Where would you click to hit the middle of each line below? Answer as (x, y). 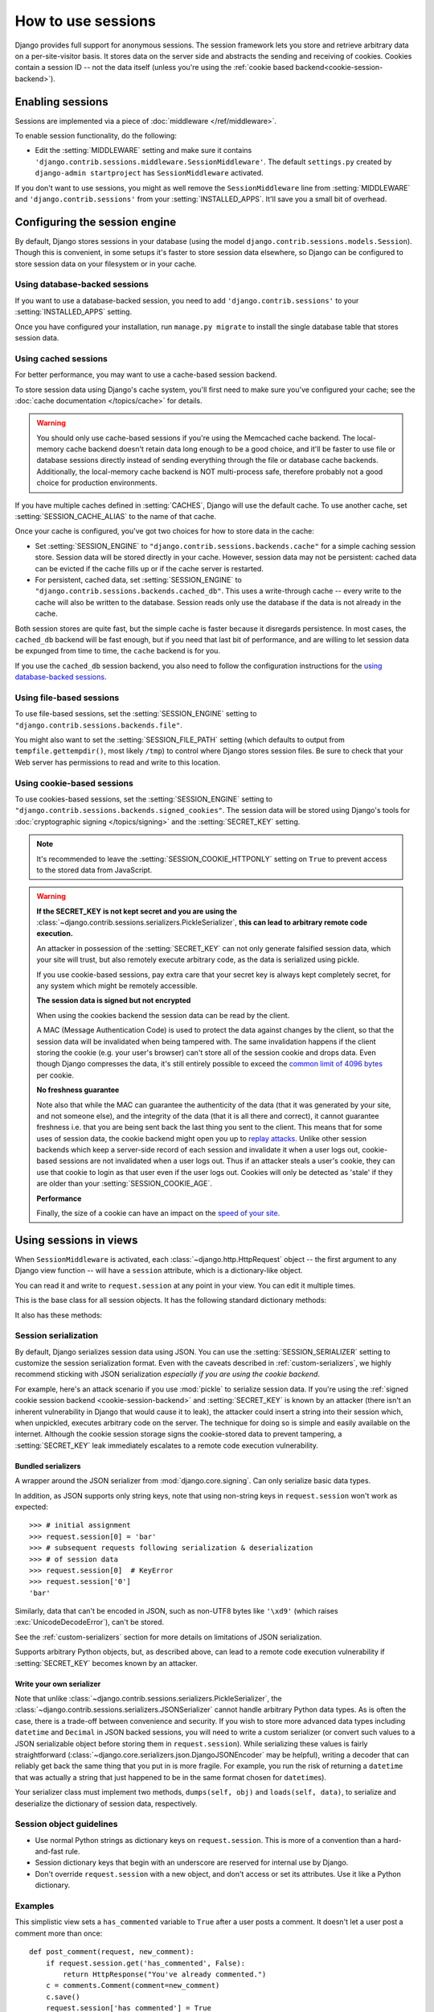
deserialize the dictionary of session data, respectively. (106, 1804)
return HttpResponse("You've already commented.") (165, 1974)
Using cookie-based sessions (74, 783)
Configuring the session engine (96, 222)
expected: (31, 1507)
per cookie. (55, 1075)
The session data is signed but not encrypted (114, 1000)
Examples (35, 1906)
